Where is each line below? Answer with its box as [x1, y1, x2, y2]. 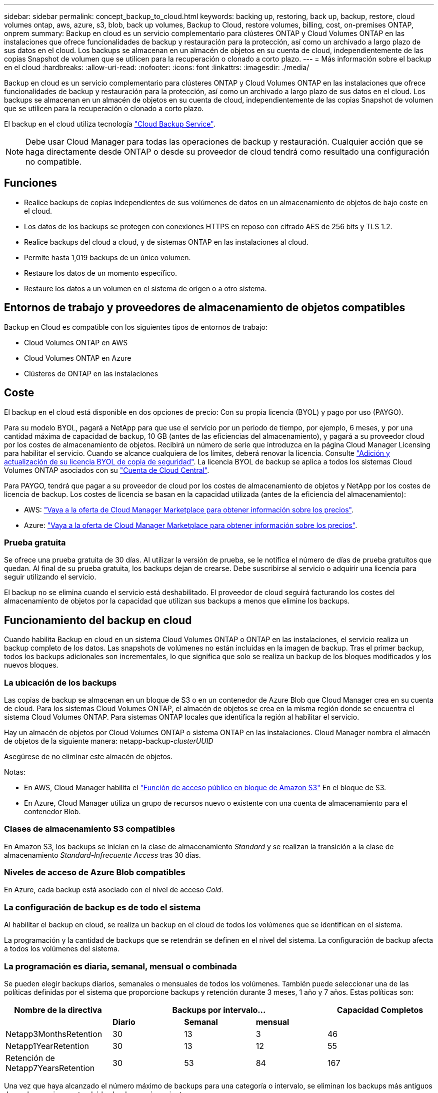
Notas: [4, 767, 25, 776]
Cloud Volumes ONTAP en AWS [24, 338, 128, 347]
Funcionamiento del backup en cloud [4, 614, 192, 627]
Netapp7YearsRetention [5, 1062, 95, 1073]
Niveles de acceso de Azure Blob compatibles [4, 867, 185, 877]
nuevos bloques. [4, 661, 58, 670]
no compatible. [25, 157, 82, 167]
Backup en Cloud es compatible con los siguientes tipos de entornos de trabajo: [4, 322, 267, 331]
